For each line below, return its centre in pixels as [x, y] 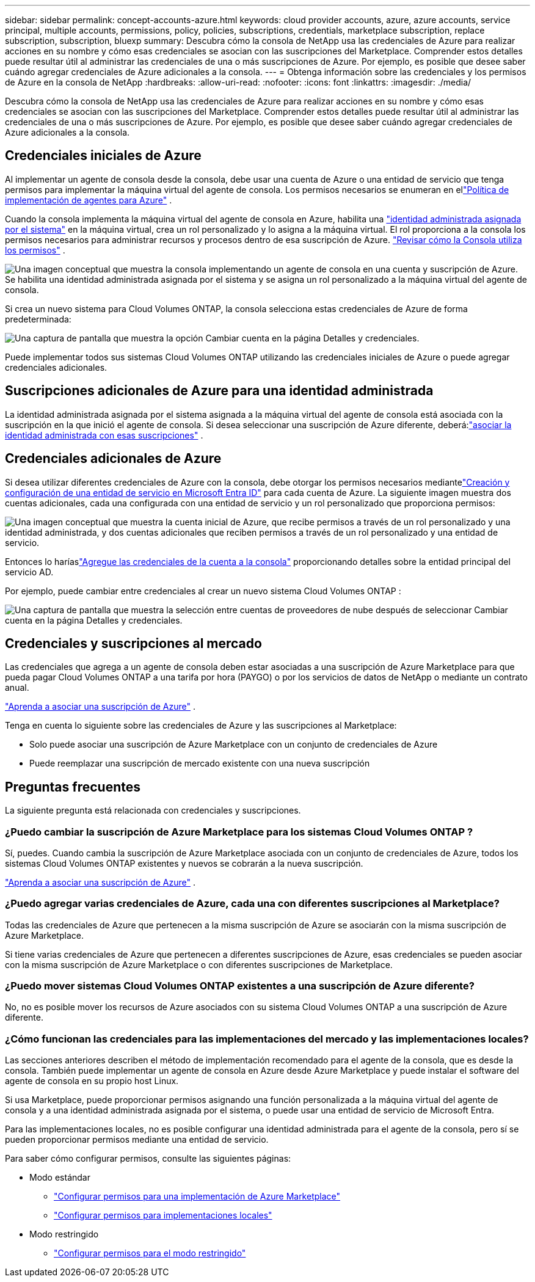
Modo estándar [60, 1178]
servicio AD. [29, 572]
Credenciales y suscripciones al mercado [133, 643]
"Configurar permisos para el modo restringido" [150, 1253]
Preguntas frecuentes [73, 787]
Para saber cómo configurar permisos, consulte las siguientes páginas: [148, 1159]
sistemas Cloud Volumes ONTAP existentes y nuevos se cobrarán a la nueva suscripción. [184, 863]
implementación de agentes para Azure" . [89, 200]
